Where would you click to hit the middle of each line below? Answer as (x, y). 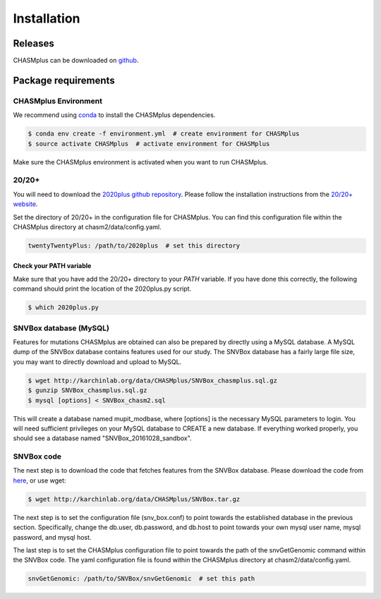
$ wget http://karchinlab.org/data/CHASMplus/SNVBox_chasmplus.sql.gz (153, 380)
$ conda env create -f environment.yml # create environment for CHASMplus (164, 134)
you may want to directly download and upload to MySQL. (97, 362)
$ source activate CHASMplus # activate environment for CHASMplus (149, 144)
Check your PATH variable (52, 266)
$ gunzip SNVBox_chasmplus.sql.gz (87, 391)
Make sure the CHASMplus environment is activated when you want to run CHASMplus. (140, 162)
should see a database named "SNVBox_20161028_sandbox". (102, 438)
